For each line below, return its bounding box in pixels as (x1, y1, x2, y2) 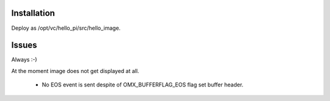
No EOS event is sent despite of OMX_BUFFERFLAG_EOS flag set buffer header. (42, 81, 244, 88)
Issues (11, 40, 37, 50)
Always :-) (11, 56, 37, 63)
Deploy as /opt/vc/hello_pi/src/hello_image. (11, 24, 121, 32)
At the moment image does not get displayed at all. (11, 67, 140, 74)
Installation (11, 8, 55, 18)
